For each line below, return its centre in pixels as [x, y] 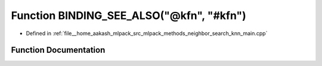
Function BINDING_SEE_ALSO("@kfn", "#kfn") [129, 15]
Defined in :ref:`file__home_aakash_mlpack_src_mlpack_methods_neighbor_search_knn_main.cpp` [147, 33]
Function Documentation [58, 50]
